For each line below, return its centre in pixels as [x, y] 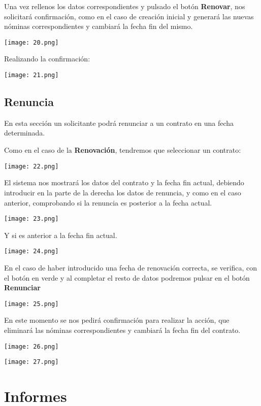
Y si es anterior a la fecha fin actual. [61, 235]
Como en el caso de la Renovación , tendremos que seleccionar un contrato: [123, 150]
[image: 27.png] [31, 362]
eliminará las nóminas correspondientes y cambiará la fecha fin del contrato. [122, 330]
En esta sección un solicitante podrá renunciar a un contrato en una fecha [119, 123]
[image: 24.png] [31, 251]
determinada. [25, 133]
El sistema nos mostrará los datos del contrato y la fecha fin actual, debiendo [124, 182]
